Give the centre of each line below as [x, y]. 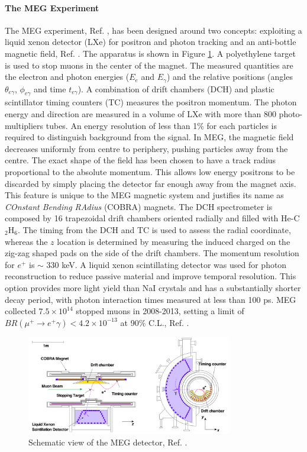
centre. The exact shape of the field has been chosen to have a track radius [140, 160]
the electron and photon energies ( [67, 77]
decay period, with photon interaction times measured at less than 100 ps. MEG [151, 299]
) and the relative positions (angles [230, 77]
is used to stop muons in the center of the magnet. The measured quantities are [149, 65]
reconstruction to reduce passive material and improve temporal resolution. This [151, 276]
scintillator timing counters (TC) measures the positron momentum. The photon [151, 102]
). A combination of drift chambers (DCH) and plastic [176, 88]
